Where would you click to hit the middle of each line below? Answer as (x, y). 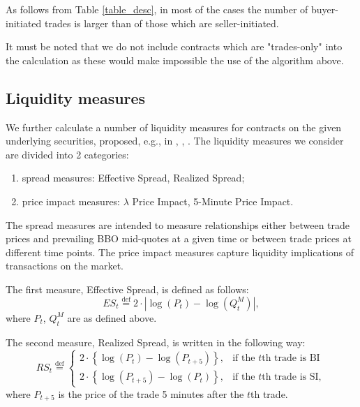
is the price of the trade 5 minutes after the (151, 393)
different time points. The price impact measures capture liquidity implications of (180, 252)
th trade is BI (291, 358)
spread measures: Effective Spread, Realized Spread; (133, 178)
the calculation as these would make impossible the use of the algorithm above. (175, 60)
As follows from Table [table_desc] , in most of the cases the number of (157, 9)
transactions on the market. (65, 266)
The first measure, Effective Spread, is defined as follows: (127, 289)
